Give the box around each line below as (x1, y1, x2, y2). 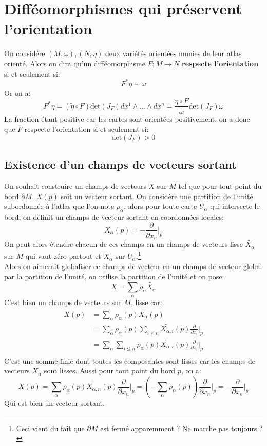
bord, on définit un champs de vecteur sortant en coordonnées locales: (4, 211, 224, 222)
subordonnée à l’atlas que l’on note (4, 201, 115, 211)
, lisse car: (130, 296, 162, 307)
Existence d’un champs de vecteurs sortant (4, 156, 237, 172)
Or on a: (4, 87, 31, 98)
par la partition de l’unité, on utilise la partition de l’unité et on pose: (4, 271, 224, 281)
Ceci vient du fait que (16, 422, 85, 433)
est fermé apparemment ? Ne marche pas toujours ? (100, 422, 263, 433)
